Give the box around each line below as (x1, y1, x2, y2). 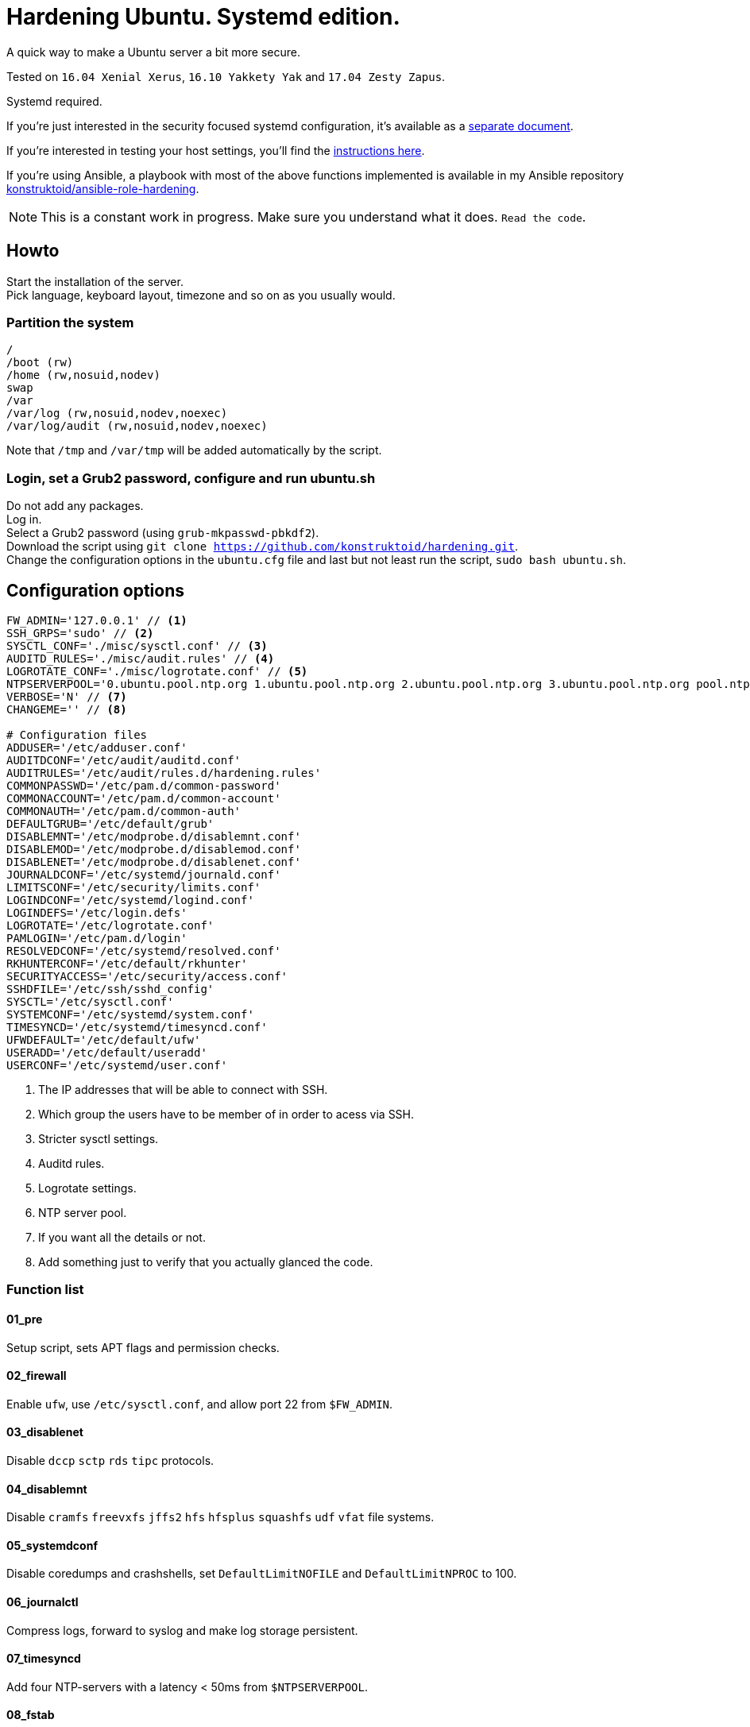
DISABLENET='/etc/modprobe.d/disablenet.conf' (6, 855, 301, 868)
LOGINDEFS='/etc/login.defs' (6, 906, 187, 919)
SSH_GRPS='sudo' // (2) (6, 626, 154, 639)
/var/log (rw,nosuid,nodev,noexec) (6, 407, 228, 420)
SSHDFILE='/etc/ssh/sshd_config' (6, 982, 215, 995)
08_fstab (6, 1708, 55, 1722)
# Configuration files (6, 728, 148, 741)
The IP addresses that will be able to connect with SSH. (38, 1082, 328, 1096)
